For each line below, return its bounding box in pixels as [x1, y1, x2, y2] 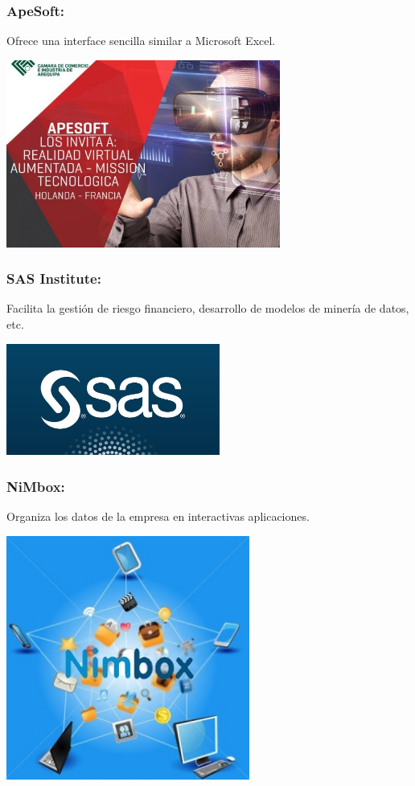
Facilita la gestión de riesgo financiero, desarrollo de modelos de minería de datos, [6, 300, 409, 317]
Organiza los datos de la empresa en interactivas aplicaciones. [6, 508, 310, 525]
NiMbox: [6, 476, 65, 496]
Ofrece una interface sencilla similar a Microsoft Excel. [6, 32, 276, 49]
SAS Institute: [6, 268, 101, 289]
